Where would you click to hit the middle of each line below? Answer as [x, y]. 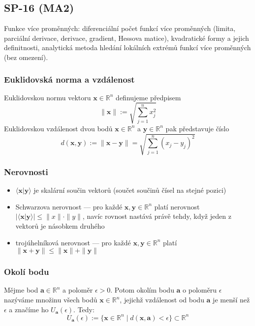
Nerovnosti [26, 172]
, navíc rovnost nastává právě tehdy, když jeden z [157, 216]
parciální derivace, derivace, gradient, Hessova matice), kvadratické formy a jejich [127, 38]
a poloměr [78, 290]
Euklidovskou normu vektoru [48, 97]
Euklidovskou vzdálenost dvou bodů [58, 128]
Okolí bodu [27, 272]
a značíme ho [29, 309]
